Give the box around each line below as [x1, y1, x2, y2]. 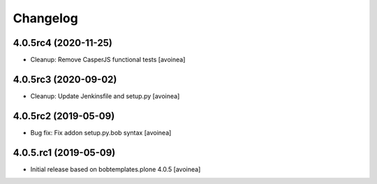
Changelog [13, 10, 78, 26]
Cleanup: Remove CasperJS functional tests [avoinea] [30, 56, 186, 64]
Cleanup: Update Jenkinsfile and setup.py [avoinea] [30, 91, 180, 100]
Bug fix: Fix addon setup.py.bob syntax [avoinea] [30, 128, 172, 137]
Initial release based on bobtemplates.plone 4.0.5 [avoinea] [30, 164, 201, 174]
